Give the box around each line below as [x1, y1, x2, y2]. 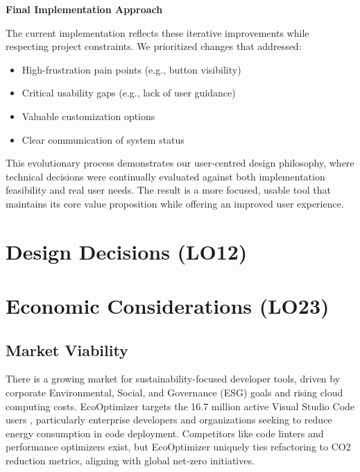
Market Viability [6, 339, 128, 360]
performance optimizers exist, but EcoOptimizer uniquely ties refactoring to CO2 [6, 439, 351, 454]
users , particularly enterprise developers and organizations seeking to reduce [6, 412, 332, 427]
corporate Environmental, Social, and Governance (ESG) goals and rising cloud [6, 385, 343, 400]
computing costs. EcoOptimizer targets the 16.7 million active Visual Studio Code [6, 398, 355, 413]
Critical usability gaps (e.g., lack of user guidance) [22, 85, 236, 100]
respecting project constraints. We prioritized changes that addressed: [6, 39, 302, 53]
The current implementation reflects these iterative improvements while [6, 25, 309, 40]
